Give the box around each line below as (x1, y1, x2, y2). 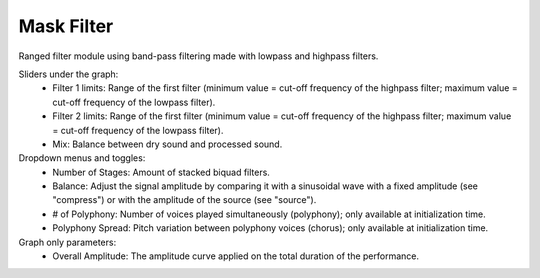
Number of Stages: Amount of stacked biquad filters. (52, 166, 270, 178)
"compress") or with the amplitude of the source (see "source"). (52, 194, 317, 206)
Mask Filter (18, 15, 114, 37)
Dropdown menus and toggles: (18, 152, 146, 164)
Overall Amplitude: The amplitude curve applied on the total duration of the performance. (52, 250, 420, 262)
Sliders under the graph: (18, 68, 119, 80)
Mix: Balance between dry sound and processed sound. (52, 138, 283, 150)
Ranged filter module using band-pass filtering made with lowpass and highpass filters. (18, 50, 379, 62)
